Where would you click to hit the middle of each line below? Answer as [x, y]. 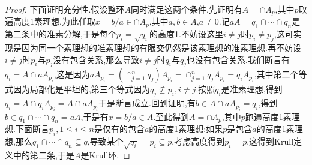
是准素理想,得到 [252, 89]
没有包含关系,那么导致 [96, 59]
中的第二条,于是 [43, 155]
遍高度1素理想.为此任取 [50, 21]
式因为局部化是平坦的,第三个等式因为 [77, 89]
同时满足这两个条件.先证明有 [186, 9]
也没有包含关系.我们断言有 [238, 59]
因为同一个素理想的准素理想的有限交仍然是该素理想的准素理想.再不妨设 [161, 48]
